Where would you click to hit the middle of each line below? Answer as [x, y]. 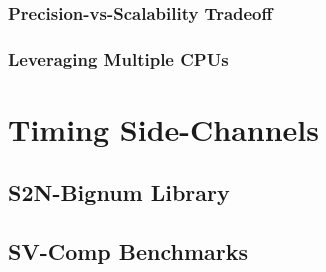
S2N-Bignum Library [119, 192]
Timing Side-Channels [163, 128]
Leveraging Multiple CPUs [118, 58]
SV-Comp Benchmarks [128, 251]
